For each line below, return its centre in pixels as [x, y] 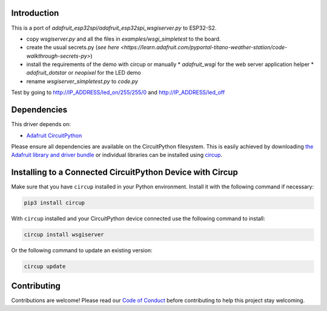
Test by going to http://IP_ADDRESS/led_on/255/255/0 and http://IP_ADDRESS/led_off [118, 92]
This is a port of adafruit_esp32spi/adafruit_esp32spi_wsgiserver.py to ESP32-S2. [114, 28]
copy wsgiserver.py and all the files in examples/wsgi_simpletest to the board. [124, 39]
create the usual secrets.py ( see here [73, 47]
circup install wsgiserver [64, 235]
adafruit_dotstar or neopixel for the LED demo [84, 73]
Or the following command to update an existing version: [82, 250]
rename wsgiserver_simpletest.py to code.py [82, 81]
